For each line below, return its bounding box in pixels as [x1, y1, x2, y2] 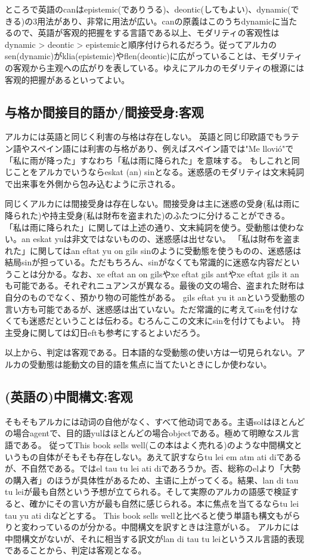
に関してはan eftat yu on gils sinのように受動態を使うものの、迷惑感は [29, 244, 302, 256]
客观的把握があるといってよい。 [5, 73, 130, 85]
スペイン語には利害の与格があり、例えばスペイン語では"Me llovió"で [29, 142, 294, 154]
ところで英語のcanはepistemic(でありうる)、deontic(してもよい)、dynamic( [5, 3, 291, 15]
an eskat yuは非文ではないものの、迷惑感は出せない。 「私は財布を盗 [21, 232, 292, 245]
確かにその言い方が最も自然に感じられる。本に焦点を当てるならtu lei [29, 497, 299, 509]
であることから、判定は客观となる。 [5, 544, 147, 556]
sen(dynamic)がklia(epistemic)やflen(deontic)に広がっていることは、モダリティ [5, 50, 303, 62]
